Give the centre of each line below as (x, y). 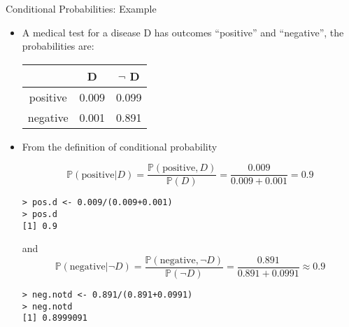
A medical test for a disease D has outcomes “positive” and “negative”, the (183, 32)
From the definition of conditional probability (120, 146)
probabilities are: (58, 46)
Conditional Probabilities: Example (81, 8)
